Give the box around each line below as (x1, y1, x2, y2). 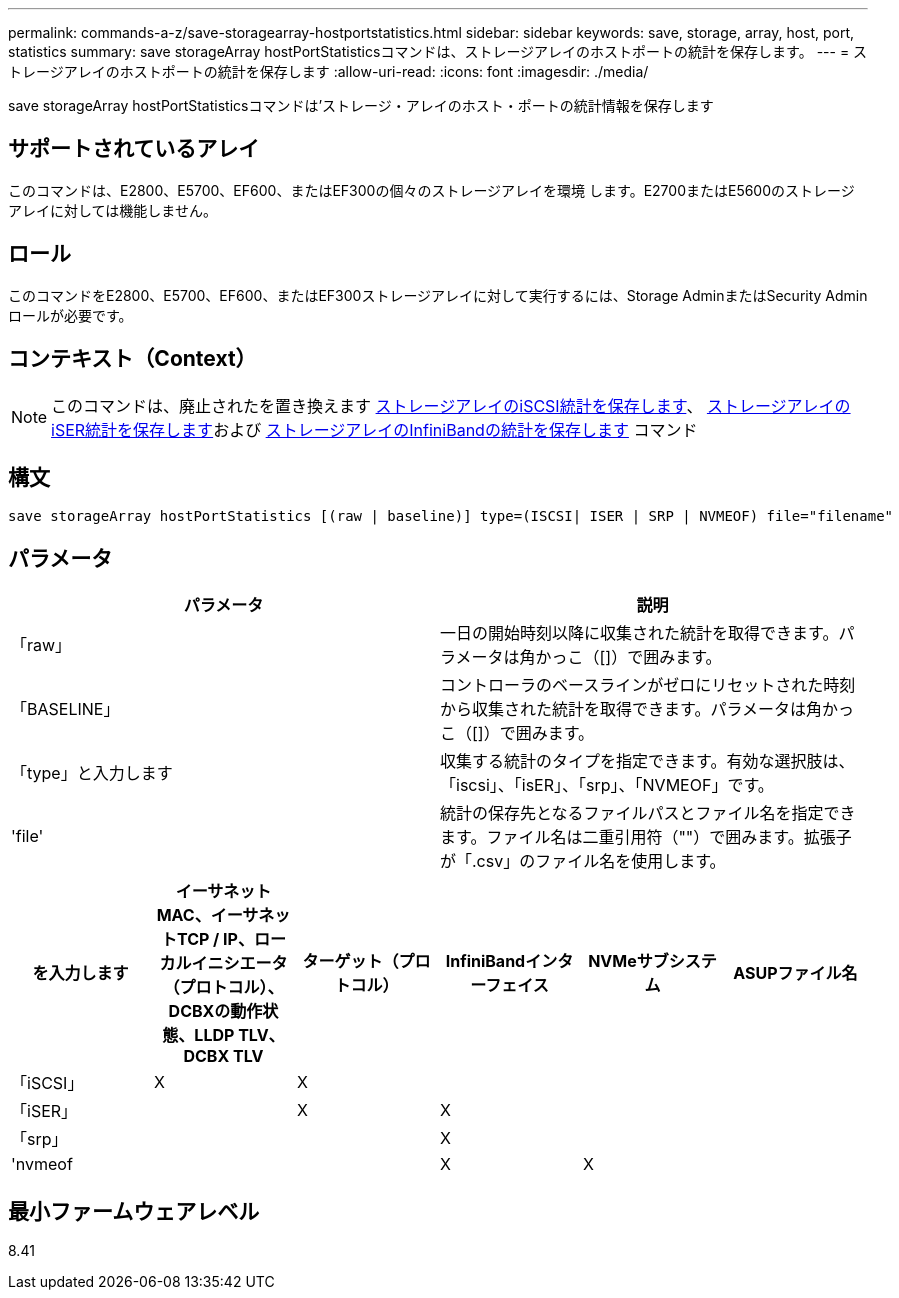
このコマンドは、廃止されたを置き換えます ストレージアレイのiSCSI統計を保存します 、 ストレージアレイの (51, 395, 851, 416)
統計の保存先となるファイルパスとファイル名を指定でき (440, 803, 856, 824)
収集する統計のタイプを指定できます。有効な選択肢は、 (440, 751, 855, 772)
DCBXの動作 (168, 1001, 263, 1022)
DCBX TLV (183, 1046, 264, 1067)
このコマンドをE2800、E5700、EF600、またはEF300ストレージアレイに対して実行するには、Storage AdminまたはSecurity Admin (8, 286, 868, 304)
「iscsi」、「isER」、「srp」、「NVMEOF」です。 (440, 775, 774, 796)
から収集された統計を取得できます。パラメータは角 (440, 699, 822, 720)
